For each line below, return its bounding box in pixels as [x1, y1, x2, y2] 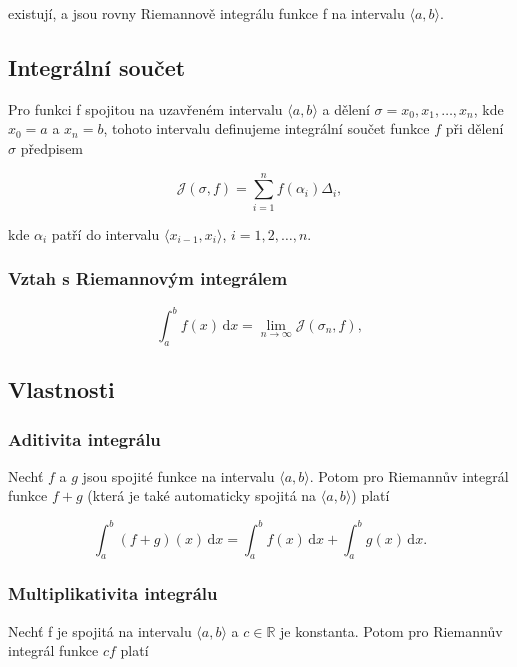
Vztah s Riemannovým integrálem [8, 266, 288, 291]
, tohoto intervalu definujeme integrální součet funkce [103, 118, 430, 139]
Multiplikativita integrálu [8, 581, 218, 606]
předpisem [20, 137, 84, 158]
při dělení [445, 118, 504, 139]
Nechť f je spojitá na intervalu [8, 620, 192, 641]
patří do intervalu [51, 223, 160, 244]
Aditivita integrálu [8, 426, 161, 451]
